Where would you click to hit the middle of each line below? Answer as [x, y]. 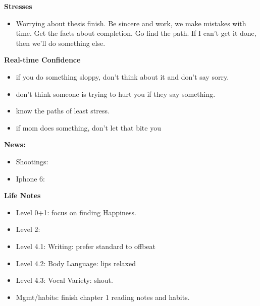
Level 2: [28, 229]
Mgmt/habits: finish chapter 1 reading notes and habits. [103, 297]
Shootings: [32, 161]
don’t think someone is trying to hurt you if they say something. [116, 94]
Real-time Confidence [42, 60]
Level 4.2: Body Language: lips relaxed [76, 263]
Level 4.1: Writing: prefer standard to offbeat [86, 246]
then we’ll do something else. [61, 43]
